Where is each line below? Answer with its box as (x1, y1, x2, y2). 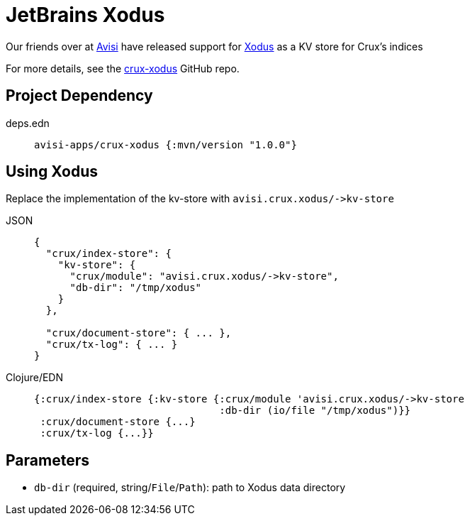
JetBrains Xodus (6, 3, 165, 27)
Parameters (6, 451, 89, 469)
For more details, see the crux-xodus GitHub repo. (6, 62, 240, 75)
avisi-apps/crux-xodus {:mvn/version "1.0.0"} (34, 138, 297, 150)
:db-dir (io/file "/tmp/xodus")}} (219, 405, 411, 417)
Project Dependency (6, 87, 153, 105)
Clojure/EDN (6, 371, 63, 384)
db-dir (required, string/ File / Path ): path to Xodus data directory (34, 481, 346, 494)
